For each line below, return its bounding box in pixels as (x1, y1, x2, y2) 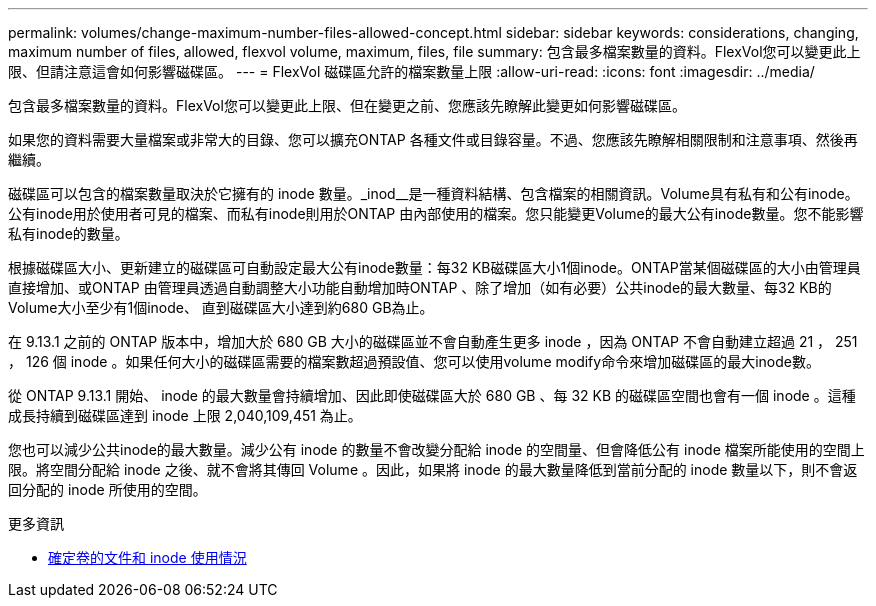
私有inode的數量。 (8, 225, 129, 242)
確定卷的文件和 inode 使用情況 (48, 549, 247, 566)
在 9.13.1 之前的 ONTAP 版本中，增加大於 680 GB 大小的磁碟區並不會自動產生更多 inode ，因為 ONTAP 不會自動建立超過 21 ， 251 (8, 333, 858, 350)
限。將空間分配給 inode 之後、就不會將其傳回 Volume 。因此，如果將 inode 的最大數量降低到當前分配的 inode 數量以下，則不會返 (8, 461, 858, 478)
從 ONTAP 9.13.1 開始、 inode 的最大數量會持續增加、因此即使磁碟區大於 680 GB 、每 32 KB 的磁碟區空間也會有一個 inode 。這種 (8, 387, 856, 404)
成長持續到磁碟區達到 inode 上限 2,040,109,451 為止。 (8, 407, 362, 424)
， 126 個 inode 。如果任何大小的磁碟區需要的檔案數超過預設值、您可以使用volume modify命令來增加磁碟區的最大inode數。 (8, 353, 820, 370)
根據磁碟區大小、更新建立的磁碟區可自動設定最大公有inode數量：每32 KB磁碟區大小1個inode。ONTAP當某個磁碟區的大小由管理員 (8, 259, 861, 276)
